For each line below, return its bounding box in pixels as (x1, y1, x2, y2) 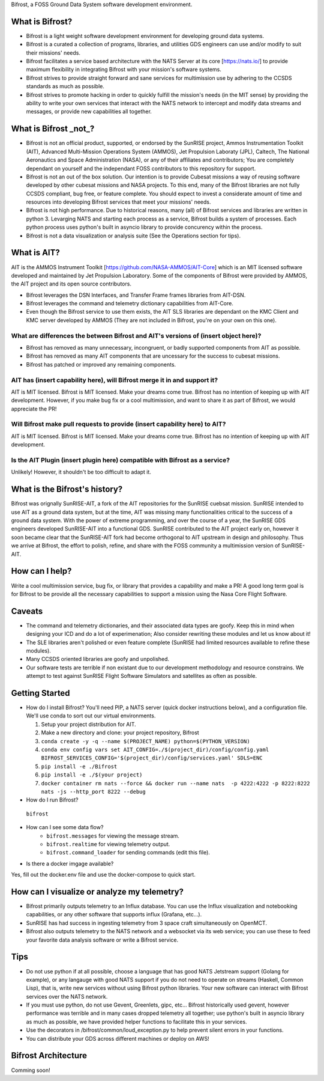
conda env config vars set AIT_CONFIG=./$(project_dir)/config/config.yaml (41, 746, 269, 754)
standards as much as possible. (26, 83, 104, 90)
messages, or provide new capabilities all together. (26, 108, 152, 115)
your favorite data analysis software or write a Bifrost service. (26, 936, 179, 943)
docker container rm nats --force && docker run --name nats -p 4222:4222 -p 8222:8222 (41, 780, 310, 787)
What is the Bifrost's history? (11, 484, 123, 495)
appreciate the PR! (11, 405, 57, 412)
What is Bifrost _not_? (11, 124, 95, 134)
